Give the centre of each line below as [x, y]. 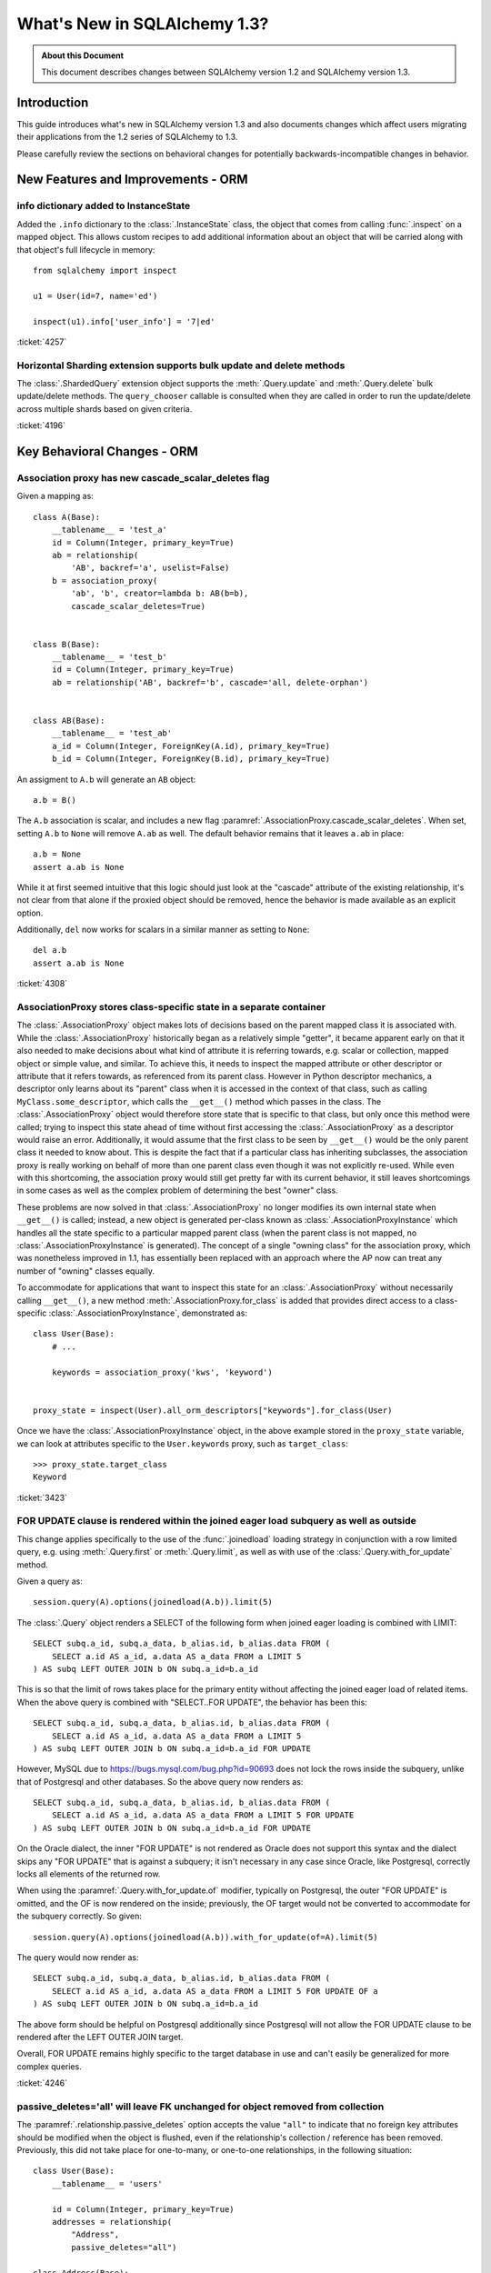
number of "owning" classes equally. [85, 1271]
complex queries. [49, 2066]
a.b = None [57, 854]
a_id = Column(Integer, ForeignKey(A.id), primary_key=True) [191, 746]
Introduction [53, 102]
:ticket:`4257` [42, 342]
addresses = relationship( [112, 2222]
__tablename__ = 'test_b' [110, 657]
